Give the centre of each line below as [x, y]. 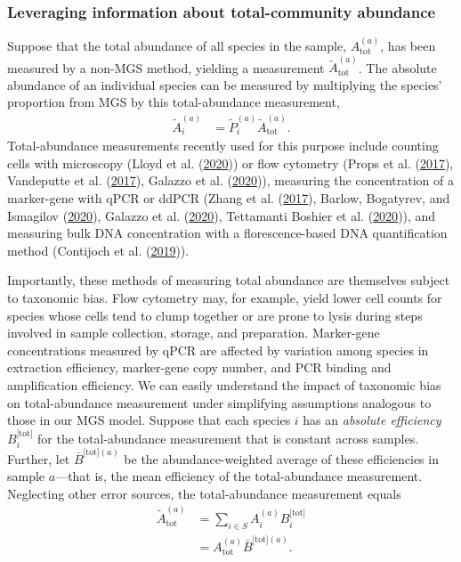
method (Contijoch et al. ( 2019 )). [98, 250]
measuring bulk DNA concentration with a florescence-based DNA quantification [227, 233]
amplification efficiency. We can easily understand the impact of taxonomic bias [224, 384]
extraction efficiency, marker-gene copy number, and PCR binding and [199, 367]
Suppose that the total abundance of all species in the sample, [177, 46]
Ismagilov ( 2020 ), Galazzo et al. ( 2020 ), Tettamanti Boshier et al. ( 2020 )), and [222, 215]
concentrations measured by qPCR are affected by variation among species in [218, 350]
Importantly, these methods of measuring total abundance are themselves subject [229, 280]
